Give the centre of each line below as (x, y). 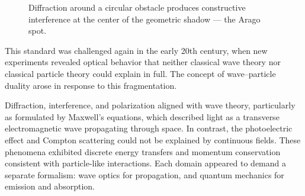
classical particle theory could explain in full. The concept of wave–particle (140, 73)
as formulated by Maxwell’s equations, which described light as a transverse (142, 116)
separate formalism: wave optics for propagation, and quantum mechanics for (145, 174)
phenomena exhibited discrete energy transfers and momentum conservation (143, 151)
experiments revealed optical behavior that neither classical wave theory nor (143, 62)
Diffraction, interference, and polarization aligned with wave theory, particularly (150, 105)
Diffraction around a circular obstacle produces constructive (137, 7)
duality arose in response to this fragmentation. (91, 85)
